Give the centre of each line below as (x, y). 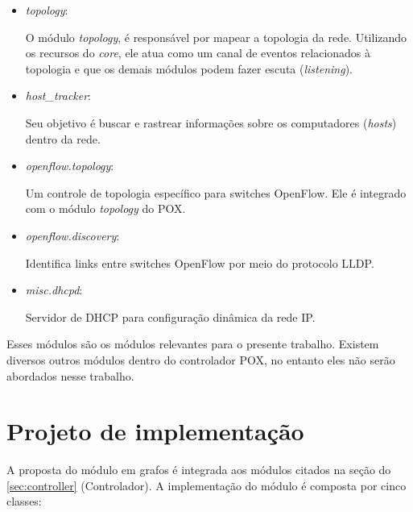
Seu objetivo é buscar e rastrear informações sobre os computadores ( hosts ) (211, 122)
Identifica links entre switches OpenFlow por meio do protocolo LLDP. (200, 262)
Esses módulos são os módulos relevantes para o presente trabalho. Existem (193, 344)
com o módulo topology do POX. (105, 208)
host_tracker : (58, 96)
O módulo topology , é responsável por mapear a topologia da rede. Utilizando (216, 37)
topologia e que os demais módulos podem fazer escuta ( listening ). (189, 68)
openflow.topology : (70, 166)
